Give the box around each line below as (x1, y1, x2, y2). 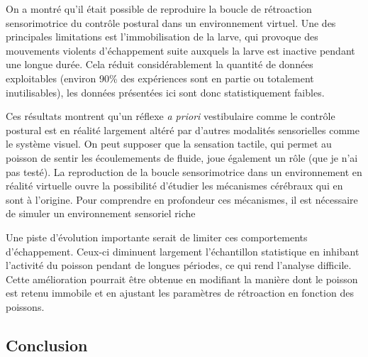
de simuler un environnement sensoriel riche (6, 206, 196, 221)
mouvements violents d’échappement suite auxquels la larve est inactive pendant (6, 43, 355, 57)
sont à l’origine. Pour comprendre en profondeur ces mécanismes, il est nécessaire (6, 192, 358, 207)
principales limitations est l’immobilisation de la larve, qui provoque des (6, 29, 318, 44)
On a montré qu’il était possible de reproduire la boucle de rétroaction (6, 1, 312, 16)
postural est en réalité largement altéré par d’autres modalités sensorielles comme (6, 122, 359, 137)
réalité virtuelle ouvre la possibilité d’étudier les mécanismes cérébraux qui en (6, 178, 343, 193)
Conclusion (6, 334, 88, 356)
